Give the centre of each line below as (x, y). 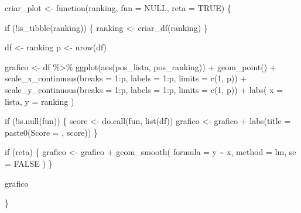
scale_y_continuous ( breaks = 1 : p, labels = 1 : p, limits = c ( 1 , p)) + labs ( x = (144, 89)
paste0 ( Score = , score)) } (51, 132)
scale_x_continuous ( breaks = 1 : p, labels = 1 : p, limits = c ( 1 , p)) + (126, 78)
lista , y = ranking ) (40, 101)
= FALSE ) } (29, 163)
